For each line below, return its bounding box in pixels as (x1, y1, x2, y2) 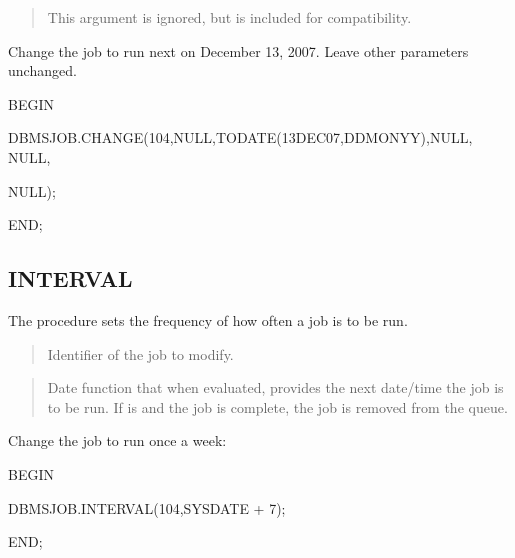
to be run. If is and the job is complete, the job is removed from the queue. (47, 396, 508, 417)
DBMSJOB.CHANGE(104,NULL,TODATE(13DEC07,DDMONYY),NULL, (8, 127, 473, 148)
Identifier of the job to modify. (47, 343, 234, 364)
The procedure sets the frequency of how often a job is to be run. (8, 309, 408, 330)
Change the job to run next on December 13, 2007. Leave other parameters (8, 40, 469, 61)
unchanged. (8, 60, 77, 81)
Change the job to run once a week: (8, 430, 227, 451)
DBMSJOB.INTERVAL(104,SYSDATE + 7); (8, 497, 286, 518)
